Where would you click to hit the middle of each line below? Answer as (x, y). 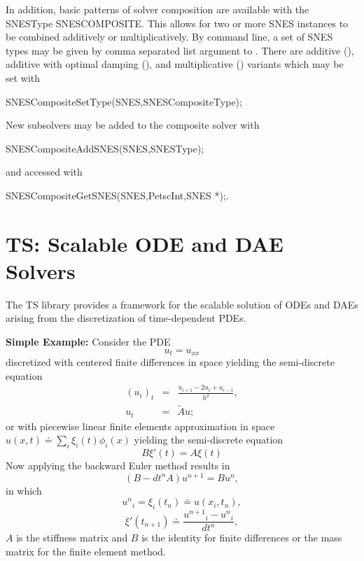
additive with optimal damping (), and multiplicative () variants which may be (175, 64)
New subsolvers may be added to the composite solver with (133, 125)
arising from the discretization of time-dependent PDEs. (126, 318)
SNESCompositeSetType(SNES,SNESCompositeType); (124, 101)
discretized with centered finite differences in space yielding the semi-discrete (170, 362)
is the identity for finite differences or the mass (242, 538)
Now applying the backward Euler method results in (118, 466)
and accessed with (44, 172)
